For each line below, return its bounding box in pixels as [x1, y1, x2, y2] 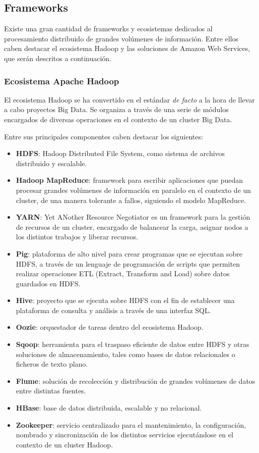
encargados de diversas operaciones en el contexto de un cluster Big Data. [4, 114, 232, 124]
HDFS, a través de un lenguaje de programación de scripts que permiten [16, 258, 240, 269]
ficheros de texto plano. [16, 359, 88, 369]
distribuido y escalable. [16, 158, 87, 168]
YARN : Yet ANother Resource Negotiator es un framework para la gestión [16, 212, 250, 222]
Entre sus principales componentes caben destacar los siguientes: [4, 131, 203, 141]
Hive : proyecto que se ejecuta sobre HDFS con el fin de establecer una [16, 295, 235, 306]
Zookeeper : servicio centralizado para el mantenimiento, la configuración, [16, 419, 246, 430]
